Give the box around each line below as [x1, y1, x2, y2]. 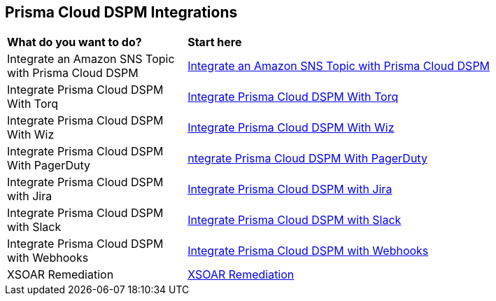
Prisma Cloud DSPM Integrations [5, 3, 238, 21]
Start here [187, 35, 242, 50]
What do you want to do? [7, 35, 142, 50]
